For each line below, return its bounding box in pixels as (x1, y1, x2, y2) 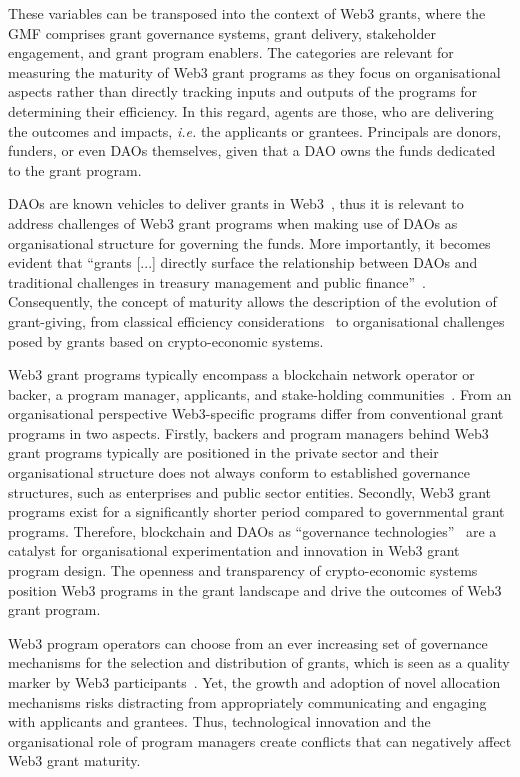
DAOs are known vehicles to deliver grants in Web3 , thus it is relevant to (8, 193, 464, 214)
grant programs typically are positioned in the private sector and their (8, 442, 439, 463)
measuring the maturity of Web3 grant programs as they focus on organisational (8, 61, 501, 82)
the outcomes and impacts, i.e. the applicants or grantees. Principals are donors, (8, 120, 502, 141)
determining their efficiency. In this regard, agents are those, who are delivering (8, 100, 494, 121)
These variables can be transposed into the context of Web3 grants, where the (8, 3, 486, 23)
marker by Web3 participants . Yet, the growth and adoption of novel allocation (8, 672, 501, 692)
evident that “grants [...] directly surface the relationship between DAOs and (8, 252, 478, 273)
